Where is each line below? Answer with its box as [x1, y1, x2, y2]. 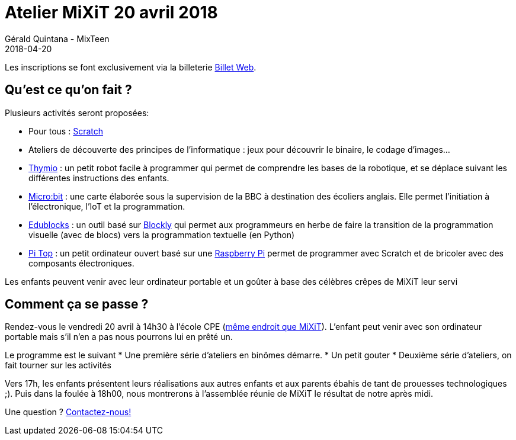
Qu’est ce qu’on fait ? [5, 82, 132, 98]
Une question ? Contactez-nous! [5, 407, 132, 417]
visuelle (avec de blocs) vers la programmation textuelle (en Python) [28, 229, 295, 240]
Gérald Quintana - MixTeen [5, 33, 110, 44]
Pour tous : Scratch [28, 126, 104, 136]
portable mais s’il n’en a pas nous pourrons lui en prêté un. [5, 332, 233, 342]
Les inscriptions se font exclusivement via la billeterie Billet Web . [5, 62, 257, 72]
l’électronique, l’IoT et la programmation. [28, 201, 185, 211]
